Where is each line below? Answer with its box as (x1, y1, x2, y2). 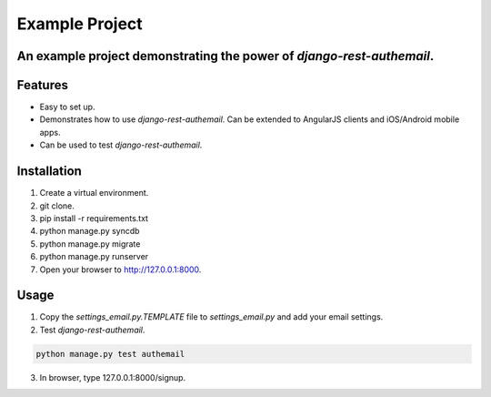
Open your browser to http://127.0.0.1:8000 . (39, 264, 202, 275)
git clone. (39, 200, 75, 211)
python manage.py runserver (39, 251, 149, 262)
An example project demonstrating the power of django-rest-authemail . (16, 48, 435, 64)
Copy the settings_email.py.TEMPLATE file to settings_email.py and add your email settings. (39, 311, 384, 322)
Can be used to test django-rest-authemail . (39, 139, 203, 150)
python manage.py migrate (39, 238, 141, 249)
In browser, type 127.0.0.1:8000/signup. (39, 372, 186, 382)
